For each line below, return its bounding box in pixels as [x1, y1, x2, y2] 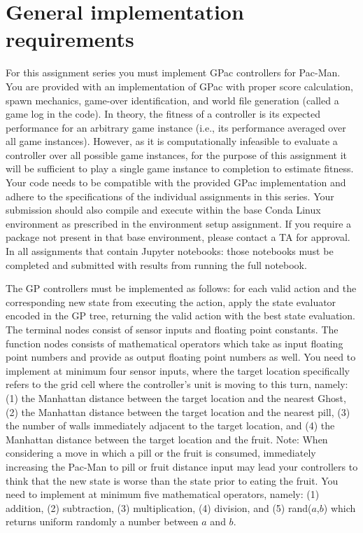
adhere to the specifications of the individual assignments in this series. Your [6, 188, 334, 203]
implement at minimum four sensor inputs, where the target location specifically [6, 363, 350, 378]
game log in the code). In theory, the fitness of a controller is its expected [6, 106, 320, 121]
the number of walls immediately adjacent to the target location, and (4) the [6, 418, 335, 433]
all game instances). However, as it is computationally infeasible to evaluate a [6, 134, 338, 148]
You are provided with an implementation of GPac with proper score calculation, [6, 78, 353, 93]
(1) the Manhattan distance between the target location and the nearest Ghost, [6, 390, 346, 405]
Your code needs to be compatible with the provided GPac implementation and [6, 175, 346, 190]
